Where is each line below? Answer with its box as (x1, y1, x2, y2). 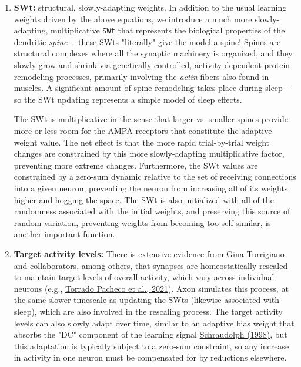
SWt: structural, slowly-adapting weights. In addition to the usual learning (14, 1, 287, 13)
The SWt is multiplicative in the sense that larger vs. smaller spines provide (14, 113, 288, 125)
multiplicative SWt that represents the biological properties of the (51, 24, 285, 36)
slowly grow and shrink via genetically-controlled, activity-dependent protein (14, 59, 290, 71)
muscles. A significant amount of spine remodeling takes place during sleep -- (14, 82, 291, 94)
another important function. (14, 228, 115, 240)
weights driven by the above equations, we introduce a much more (14, 12, 252, 25)
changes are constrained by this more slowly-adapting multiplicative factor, (14, 147, 285, 160)
